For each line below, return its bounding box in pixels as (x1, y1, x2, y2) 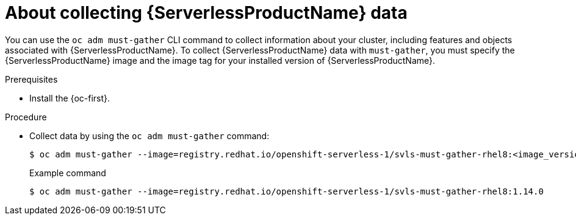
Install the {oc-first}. (29, 92, 110, 103)
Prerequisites (5, 74, 58, 84)
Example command (29, 167, 106, 178)
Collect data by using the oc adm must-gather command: (29, 130, 270, 141)
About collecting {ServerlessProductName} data (5, 2, 408, 23)
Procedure (5, 111, 47, 122)
